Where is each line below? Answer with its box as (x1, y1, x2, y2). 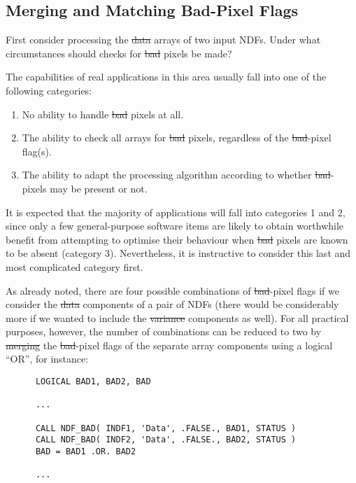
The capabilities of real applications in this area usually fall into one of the (6, 69, 327, 84)
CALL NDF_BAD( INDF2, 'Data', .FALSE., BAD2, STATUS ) (35, 435, 297, 445)
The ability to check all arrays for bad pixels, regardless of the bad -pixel (22, 130, 332, 145)
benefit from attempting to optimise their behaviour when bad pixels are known (6, 232, 348, 246)
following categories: (6, 83, 92, 97)
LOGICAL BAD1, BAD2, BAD (35, 377, 151, 387)
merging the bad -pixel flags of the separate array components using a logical (6, 337, 333, 352)
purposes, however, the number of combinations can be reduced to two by (6, 324, 322, 339)
